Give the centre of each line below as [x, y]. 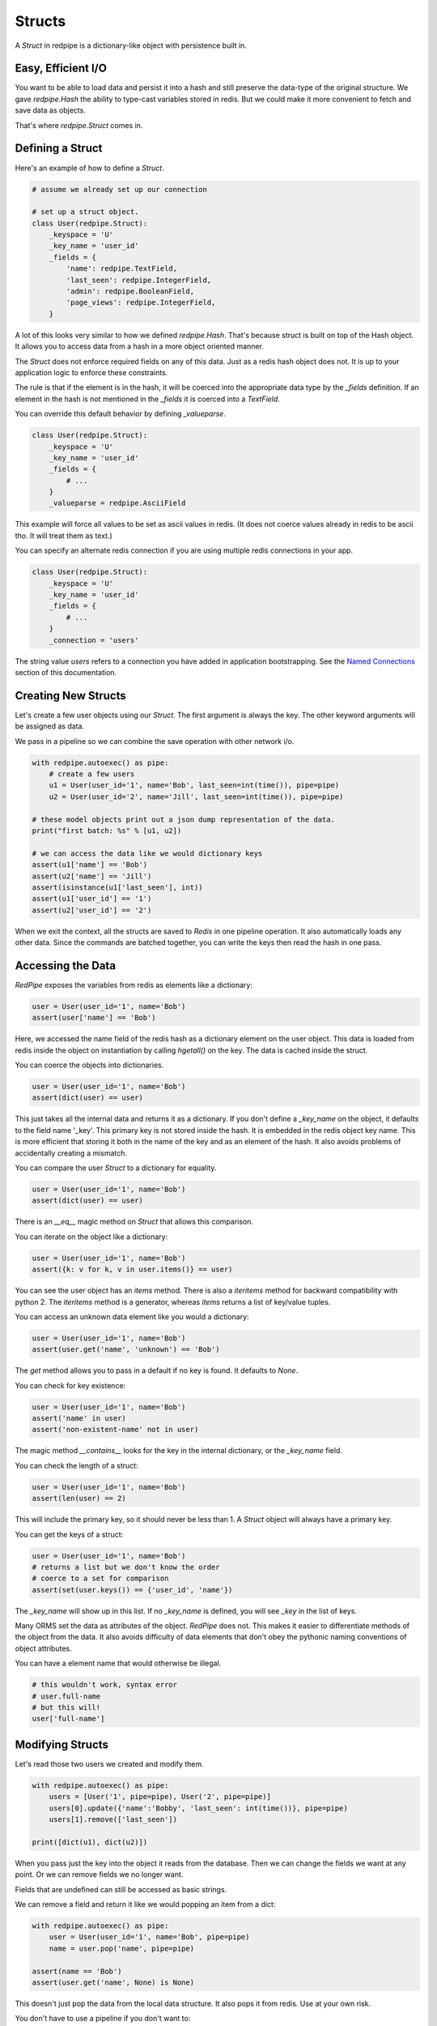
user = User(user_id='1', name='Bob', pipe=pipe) [149, 1937]
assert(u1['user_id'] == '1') [92, 899]
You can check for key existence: [70, 1385]
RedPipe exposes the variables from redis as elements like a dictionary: [134, 985]
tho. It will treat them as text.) [64, 536]
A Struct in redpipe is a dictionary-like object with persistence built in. [131, 45]
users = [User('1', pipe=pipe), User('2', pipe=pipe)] [160, 1797]
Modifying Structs [62, 1744]
